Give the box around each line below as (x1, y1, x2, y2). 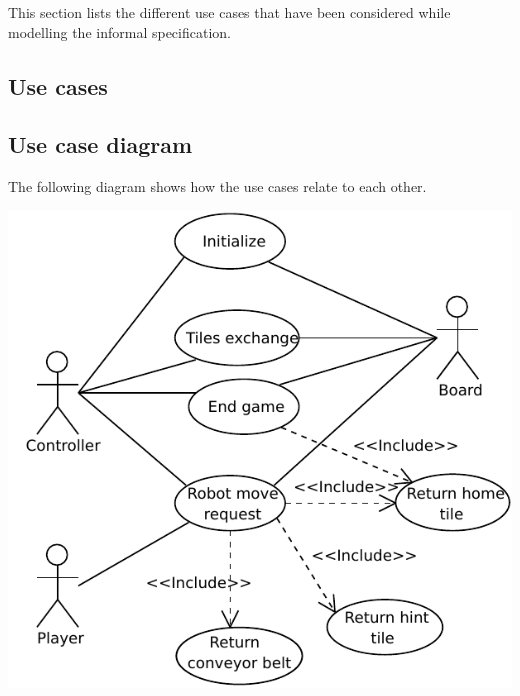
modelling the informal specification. (8, 21, 231, 42)
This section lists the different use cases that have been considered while (8, 2, 451, 22)
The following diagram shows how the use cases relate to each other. (8, 176, 427, 197)
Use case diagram (8, 129, 193, 160)
